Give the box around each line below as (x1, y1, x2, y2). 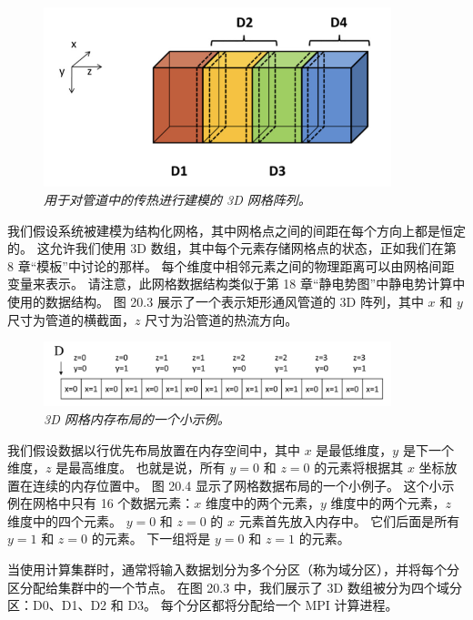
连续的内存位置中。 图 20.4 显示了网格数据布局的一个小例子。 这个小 (32, 475, 442, 494)
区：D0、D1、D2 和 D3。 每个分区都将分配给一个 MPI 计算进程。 (7, 595, 398, 615)
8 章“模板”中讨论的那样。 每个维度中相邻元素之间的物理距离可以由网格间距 (7, 256, 455, 275)
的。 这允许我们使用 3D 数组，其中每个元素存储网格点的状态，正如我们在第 (7, 239, 457, 258)
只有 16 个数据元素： (70, 493, 195, 513)
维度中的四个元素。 (7, 511, 122, 530)
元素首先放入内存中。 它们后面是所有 (238, 511, 460, 530)
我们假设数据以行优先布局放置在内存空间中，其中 (7, 440, 300, 459)
